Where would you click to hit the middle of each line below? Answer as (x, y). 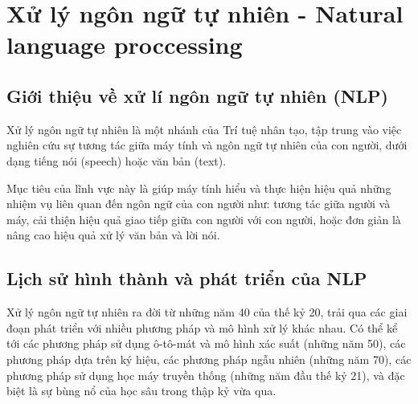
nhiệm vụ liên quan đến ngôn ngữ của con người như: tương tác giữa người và (199, 204)
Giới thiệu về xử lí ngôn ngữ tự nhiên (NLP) (197, 95)
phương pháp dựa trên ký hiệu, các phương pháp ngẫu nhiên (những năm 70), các (209, 359)
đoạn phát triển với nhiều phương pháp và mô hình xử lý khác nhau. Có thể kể (202, 327)
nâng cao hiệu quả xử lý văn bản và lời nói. (113, 235)
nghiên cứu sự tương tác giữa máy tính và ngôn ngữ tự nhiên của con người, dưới (207, 145)
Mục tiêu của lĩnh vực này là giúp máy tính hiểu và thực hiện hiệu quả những (199, 188)
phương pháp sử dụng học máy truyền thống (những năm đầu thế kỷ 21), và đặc (206, 375)
